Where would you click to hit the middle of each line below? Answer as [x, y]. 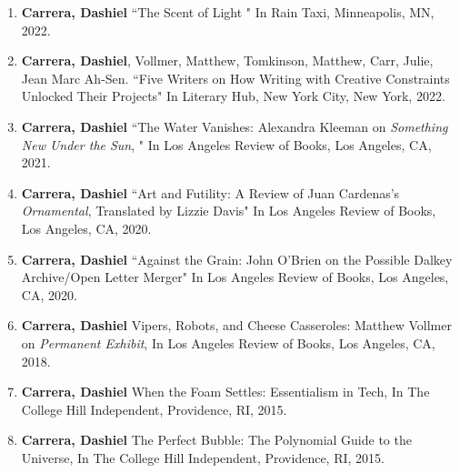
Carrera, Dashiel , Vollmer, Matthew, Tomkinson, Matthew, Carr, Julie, [227, 60]
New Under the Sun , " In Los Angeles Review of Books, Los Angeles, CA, [226, 144]
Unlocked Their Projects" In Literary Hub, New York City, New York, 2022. [233, 96]
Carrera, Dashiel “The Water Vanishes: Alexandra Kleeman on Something [235, 126]
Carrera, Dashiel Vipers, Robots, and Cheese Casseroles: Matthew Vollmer [236, 325]
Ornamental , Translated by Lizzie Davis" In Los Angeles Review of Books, [229, 211]
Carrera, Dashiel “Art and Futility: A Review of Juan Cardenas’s [210, 192]
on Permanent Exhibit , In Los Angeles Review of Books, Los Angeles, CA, [228, 342]
